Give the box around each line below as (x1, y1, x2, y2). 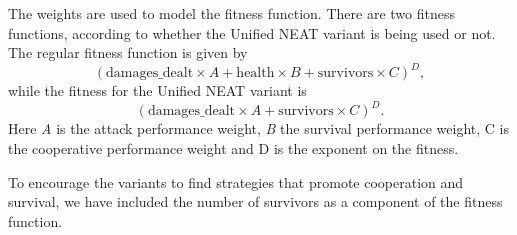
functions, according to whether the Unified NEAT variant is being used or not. (8, 22, 496, 43)
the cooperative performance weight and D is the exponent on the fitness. (8, 137, 459, 158)
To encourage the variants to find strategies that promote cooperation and (8, 171, 464, 192)
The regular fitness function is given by (8, 42, 248, 63)
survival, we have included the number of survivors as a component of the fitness (8, 191, 503, 212)
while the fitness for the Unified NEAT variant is (8, 80, 307, 101)
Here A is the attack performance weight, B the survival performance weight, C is (8, 118, 509, 139)
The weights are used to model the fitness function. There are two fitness (8, 3, 455, 23)
